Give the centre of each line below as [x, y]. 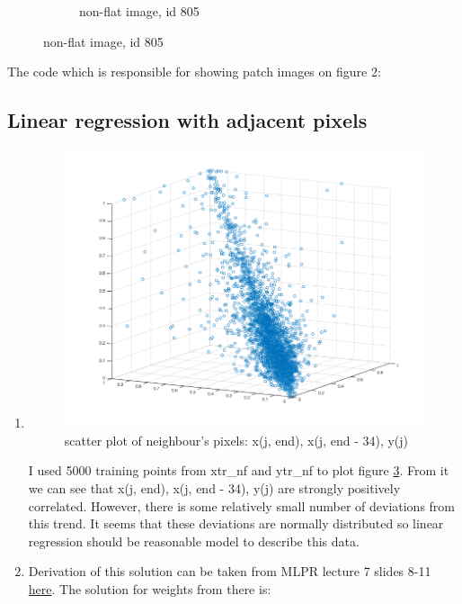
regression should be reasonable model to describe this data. [194, 541]
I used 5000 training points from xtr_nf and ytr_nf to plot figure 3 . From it [239, 470]
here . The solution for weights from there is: [150, 588]
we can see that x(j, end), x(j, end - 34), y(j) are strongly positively [214, 488]
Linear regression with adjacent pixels [187, 120]
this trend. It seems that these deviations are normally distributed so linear [236, 523]
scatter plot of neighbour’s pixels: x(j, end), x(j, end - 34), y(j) [236, 440]
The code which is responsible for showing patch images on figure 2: [194, 72]
